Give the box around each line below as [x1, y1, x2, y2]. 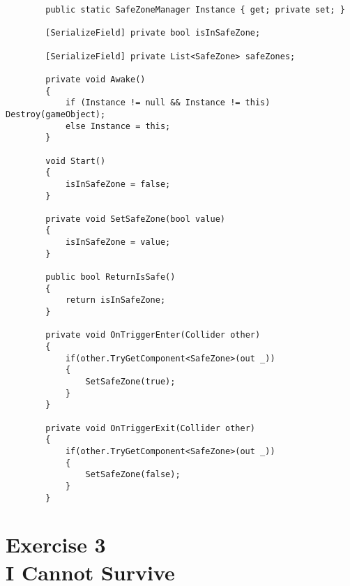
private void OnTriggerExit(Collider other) [45, 423, 255, 433]
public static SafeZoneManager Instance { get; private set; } [45, 5, 345, 15]
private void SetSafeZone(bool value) [45, 213, 225, 224]
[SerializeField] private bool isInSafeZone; [45, 28, 261, 38]
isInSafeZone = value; [65, 237, 171, 248]
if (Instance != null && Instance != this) [65, 98, 271, 108]
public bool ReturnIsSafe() [45, 272, 176, 283]
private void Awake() [45, 74, 146, 84]
